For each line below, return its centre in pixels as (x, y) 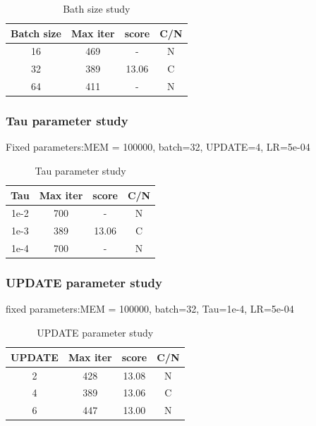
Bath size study (97, 8)
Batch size (36, 33)
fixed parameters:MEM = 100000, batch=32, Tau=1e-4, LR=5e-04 (150, 309)
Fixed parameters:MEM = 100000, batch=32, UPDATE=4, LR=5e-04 (158, 147)
